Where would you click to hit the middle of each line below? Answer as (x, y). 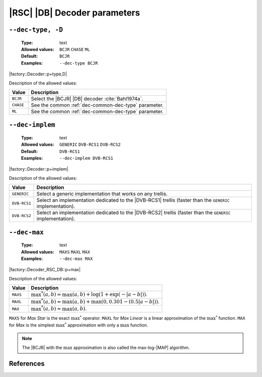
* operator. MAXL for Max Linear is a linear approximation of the (143, 318)
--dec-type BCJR (79, 63)
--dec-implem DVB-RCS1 (86, 158)
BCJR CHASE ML (75, 49)
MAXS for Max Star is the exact (39, 318)
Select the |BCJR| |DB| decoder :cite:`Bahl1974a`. (87, 99)
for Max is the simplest (32, 325)
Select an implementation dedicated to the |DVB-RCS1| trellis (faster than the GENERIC (133, 200)
